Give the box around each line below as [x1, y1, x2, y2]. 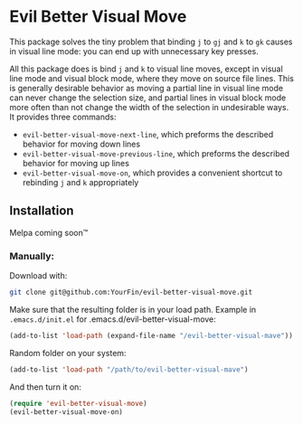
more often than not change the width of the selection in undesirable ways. [9, 101, 289, 112]
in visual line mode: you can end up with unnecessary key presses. [9, 45, 260, 56]
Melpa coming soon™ [9, 227, 89, 238]
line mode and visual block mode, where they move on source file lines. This [9, 72, 294, 83]
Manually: [9, 250, 54, 262]
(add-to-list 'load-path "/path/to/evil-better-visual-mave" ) [9, 364, 249, 374]
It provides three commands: [9, 111, 117, 122]
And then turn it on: [9, 382, 81, 392]
